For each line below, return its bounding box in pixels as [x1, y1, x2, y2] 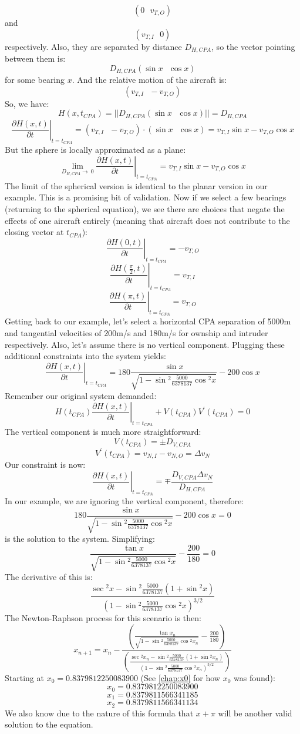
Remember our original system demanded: [5, 389, 157, 401]
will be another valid [218, 706, 292, 719]
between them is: [5, 52, 66, 65]
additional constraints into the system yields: [5, 350, 166, 362]
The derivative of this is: [5, 571, 93, 583]
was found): [233, 671, 275, 683]
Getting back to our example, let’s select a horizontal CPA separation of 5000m [5, 315, 291, 327]
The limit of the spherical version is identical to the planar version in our [5, 179, 268, 192]
